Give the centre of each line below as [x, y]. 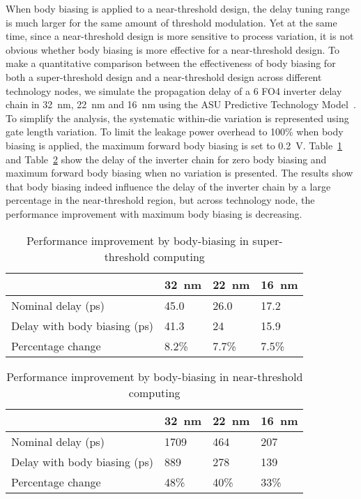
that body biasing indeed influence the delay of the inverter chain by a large [168, 186]
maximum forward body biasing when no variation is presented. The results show [179, 173]
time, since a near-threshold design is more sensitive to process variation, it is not [180, 36]
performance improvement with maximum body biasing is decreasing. [154, 213]
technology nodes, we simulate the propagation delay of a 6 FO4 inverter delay [174, 90]
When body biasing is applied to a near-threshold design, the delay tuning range [178, 8]
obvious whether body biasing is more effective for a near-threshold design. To [172, 49]
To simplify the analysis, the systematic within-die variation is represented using [177, 118]
